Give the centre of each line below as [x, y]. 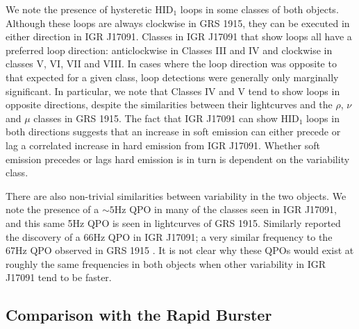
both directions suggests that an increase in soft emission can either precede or [173, 132]
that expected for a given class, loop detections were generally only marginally [172, 77]
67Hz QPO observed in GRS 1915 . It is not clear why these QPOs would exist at [180, 250]
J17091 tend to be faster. [59, 277]
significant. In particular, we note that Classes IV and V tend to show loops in [173, 91]
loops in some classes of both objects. [259, 9]
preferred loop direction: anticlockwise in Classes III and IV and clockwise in [169, 50]
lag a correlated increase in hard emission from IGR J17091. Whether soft [163, 145]
